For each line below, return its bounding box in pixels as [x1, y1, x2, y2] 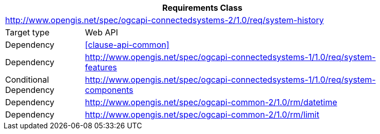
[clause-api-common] [85, 40, 169, 50]
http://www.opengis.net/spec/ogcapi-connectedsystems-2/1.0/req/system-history [5, 15, 324, 25]
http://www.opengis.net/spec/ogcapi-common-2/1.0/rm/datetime [85, 97, 337, 107]
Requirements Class [162, 3, 242, 13]
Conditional [5, 74, 49, 85]
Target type [5, 27, 50, 37]
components [85, 85, 134, 95]
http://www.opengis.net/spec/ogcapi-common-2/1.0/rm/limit [85, 109, 319, 120]
